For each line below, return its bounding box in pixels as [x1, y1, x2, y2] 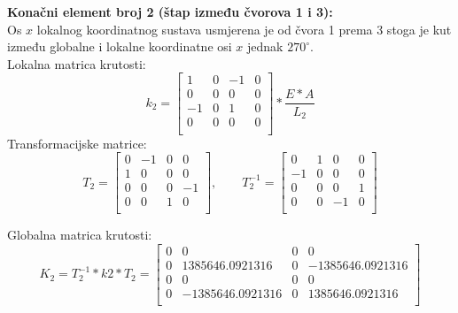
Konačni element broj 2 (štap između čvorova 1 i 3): [7, 3, 333, 20]
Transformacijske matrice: [7, 134, 147, 152]
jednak [247, 37, 283, 56]
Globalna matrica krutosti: [7, 225, 152, 244]
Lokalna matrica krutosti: [7, 54, 146, 73]
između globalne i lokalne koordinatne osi [7, 37, 232, 56]
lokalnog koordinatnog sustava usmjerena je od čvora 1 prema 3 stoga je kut [36, 19, 452, 38]
